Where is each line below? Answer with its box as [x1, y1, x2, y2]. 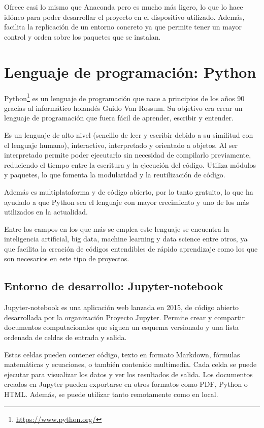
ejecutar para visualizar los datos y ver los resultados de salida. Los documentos [4, 369, 253, 379]
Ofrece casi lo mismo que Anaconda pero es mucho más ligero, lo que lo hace [4, 2, 243, 12]
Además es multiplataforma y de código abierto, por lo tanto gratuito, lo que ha [4, 186, 253, 197]
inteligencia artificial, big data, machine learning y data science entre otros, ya [4, 233, 248, 244]
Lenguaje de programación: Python [4, 61, 256, 82]
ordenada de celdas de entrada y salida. [4, 332, 127, 343]
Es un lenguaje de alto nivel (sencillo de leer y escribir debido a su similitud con [4, 129, 253, 140]
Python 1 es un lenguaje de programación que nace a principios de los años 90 [4, 91, 245, 103]
